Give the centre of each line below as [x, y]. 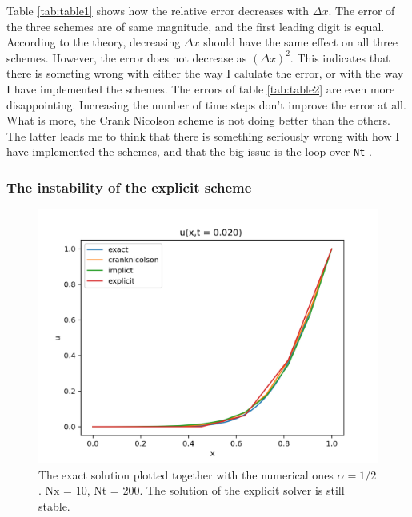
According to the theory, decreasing [94, 42]
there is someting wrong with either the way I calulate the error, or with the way [205, 73]
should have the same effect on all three [301, 42]
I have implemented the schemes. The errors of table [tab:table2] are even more [201, 88]
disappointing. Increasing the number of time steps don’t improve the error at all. [206, 104]
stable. [54, 506]
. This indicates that [340, 57]
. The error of [362, 10]
